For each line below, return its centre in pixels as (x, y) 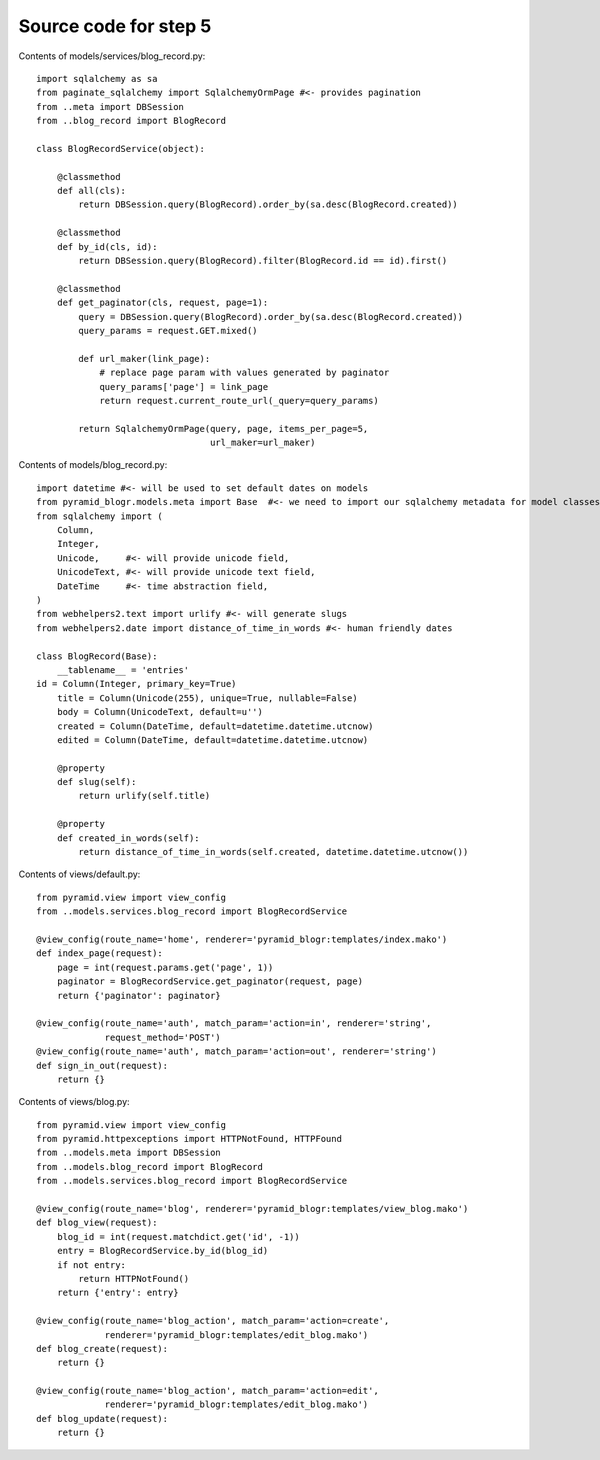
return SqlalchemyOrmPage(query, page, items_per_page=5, (223, 428)
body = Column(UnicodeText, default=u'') (160, 712)
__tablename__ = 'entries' (123, 669)
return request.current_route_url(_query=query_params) (239, 400)
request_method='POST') (163, 1037)
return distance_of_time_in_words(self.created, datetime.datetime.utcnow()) (273, 852)
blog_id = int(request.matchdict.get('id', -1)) (178, 1236)
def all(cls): (91, 191)
